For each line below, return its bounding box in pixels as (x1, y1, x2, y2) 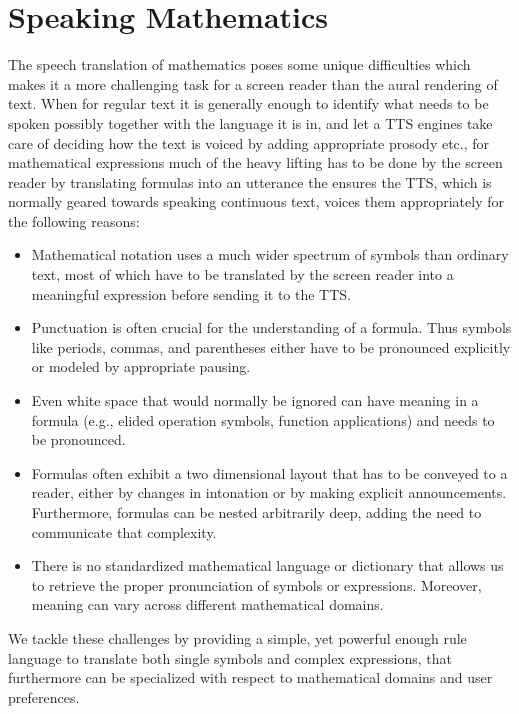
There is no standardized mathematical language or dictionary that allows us (31, 555, 504, 576)
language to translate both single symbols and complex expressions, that (8, 647, 452, 668)
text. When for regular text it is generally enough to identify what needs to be (8, 93, 489, 114)
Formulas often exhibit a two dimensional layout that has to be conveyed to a (31, 462, 508, 483)
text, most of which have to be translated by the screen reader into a (31, 264, 454, 285)
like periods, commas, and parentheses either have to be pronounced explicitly (31, 336, 511, 357)
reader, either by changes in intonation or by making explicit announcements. (31, 482, 507, 503)
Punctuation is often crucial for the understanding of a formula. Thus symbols (31, 317, 512, 338)
